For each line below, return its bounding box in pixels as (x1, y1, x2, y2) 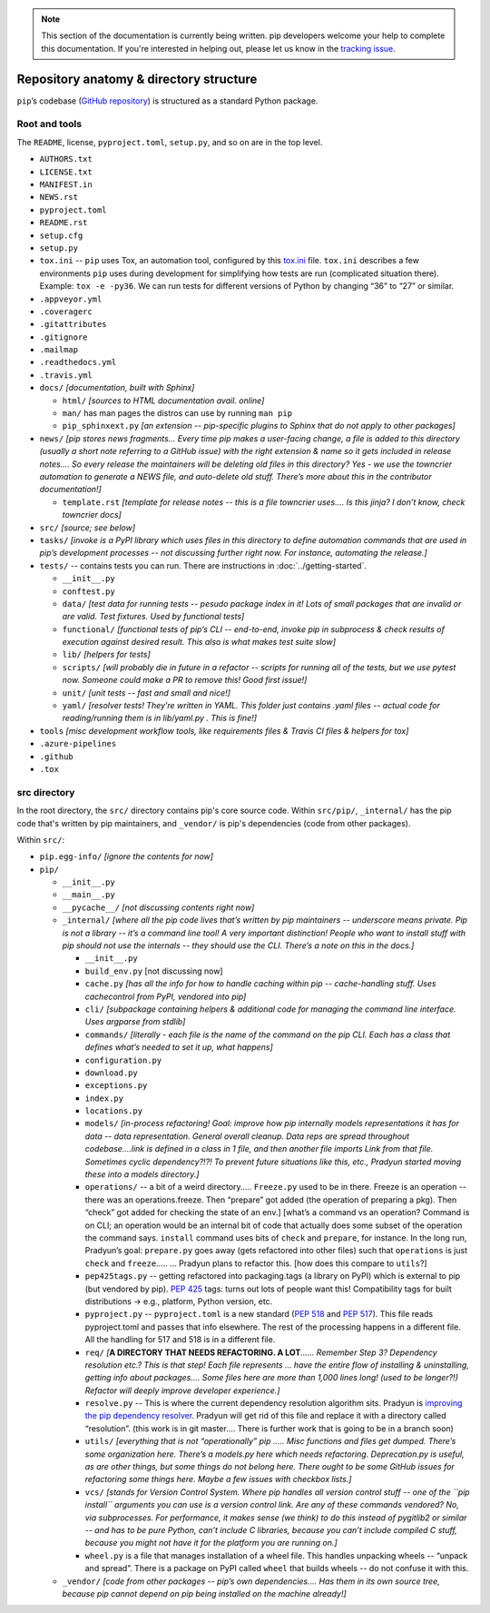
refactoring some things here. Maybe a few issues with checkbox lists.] (84, 1474, 352, 1485)
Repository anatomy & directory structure (16, 71, 258, 86)
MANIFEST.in (39, 180, 93, 190)
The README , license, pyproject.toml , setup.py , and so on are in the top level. (16, 136, 323, 147)
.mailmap (39, 345, 79, 355)
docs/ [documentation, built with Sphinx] (39, 382, 195, 393)
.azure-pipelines (39, 738, 117, 749)
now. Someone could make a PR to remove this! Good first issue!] (62, 675, 308, 686)
